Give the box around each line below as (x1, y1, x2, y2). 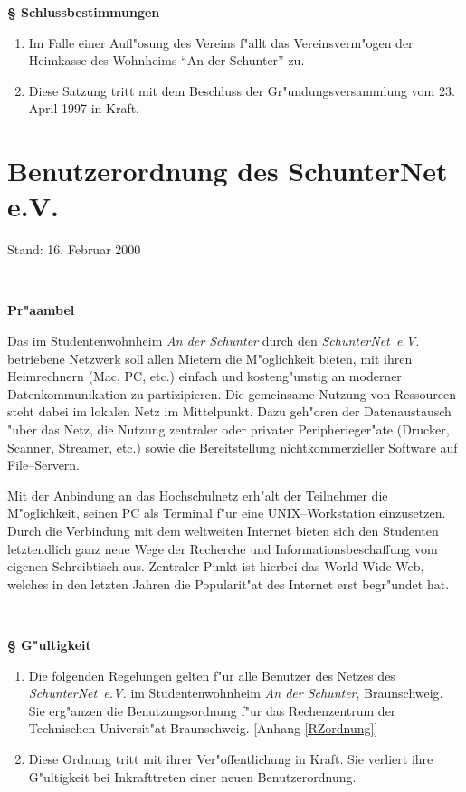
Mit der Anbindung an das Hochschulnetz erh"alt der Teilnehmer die (7, 485, 388, 504)
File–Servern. (7, 455, 81, 474)
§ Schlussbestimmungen (7, 3, 160, 21)
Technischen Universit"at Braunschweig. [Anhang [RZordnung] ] (28, 719, 378, 738)
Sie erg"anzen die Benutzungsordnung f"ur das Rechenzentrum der (28, 701, 396, 720)
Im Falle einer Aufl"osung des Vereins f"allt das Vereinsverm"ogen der (28, 33, 414, 52)
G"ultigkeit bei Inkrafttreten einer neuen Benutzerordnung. (28, 767, 357, 786)
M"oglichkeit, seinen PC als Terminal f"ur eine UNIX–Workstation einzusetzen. (7, 503, 446, 522)
